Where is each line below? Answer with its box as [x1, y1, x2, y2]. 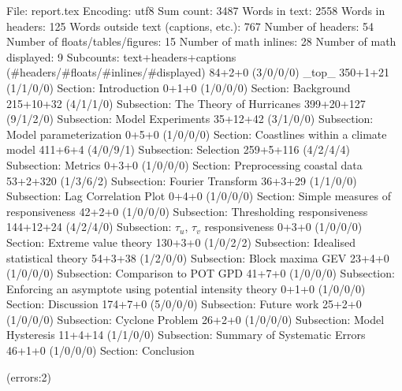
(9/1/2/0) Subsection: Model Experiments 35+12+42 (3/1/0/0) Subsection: [6, 110, 374, 127]
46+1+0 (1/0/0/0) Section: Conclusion [6, 342, 195, 359]
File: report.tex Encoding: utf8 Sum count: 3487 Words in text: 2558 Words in [6, 2, 385, 18]
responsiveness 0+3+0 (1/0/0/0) [204, 218, 363, 235]
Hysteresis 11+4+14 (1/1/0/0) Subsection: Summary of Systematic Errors [6, 326, 366, 343]
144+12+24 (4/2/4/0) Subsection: [6, 218, 172, 235]
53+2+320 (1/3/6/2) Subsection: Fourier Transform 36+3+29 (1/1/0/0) [6, 172, 357, 188]
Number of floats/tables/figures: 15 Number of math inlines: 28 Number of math [6, 33, 396, 50]
